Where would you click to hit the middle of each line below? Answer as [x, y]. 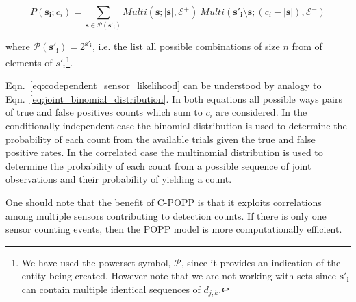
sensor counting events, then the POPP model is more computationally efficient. [174, 229]
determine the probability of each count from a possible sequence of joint [158, 165]
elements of [29, 62]
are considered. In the [262, 112]
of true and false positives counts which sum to [104, 112]
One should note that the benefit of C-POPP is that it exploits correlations [164, 202]
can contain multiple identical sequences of [111, 289]
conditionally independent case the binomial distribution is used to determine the [176, 125]
